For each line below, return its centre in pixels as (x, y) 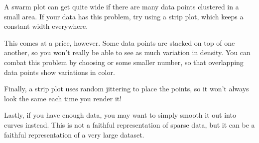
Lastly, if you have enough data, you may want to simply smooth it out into (120, 115)
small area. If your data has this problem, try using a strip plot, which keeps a (124, 16)
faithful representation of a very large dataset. (74, 134)
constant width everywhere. (46, 26)
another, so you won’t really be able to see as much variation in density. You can (127, 52)
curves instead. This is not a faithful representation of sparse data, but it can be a (129, 124)
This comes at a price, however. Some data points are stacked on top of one (120, 42)
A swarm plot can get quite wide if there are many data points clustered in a (122, 6)
